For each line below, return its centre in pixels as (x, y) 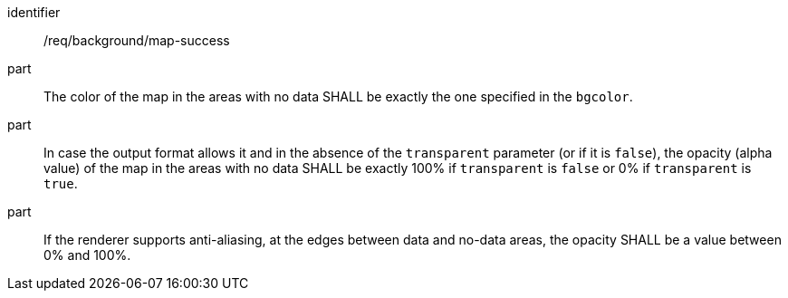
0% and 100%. (87, 255)
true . (61, 183)
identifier (34, 12)
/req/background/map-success (137, 40)
